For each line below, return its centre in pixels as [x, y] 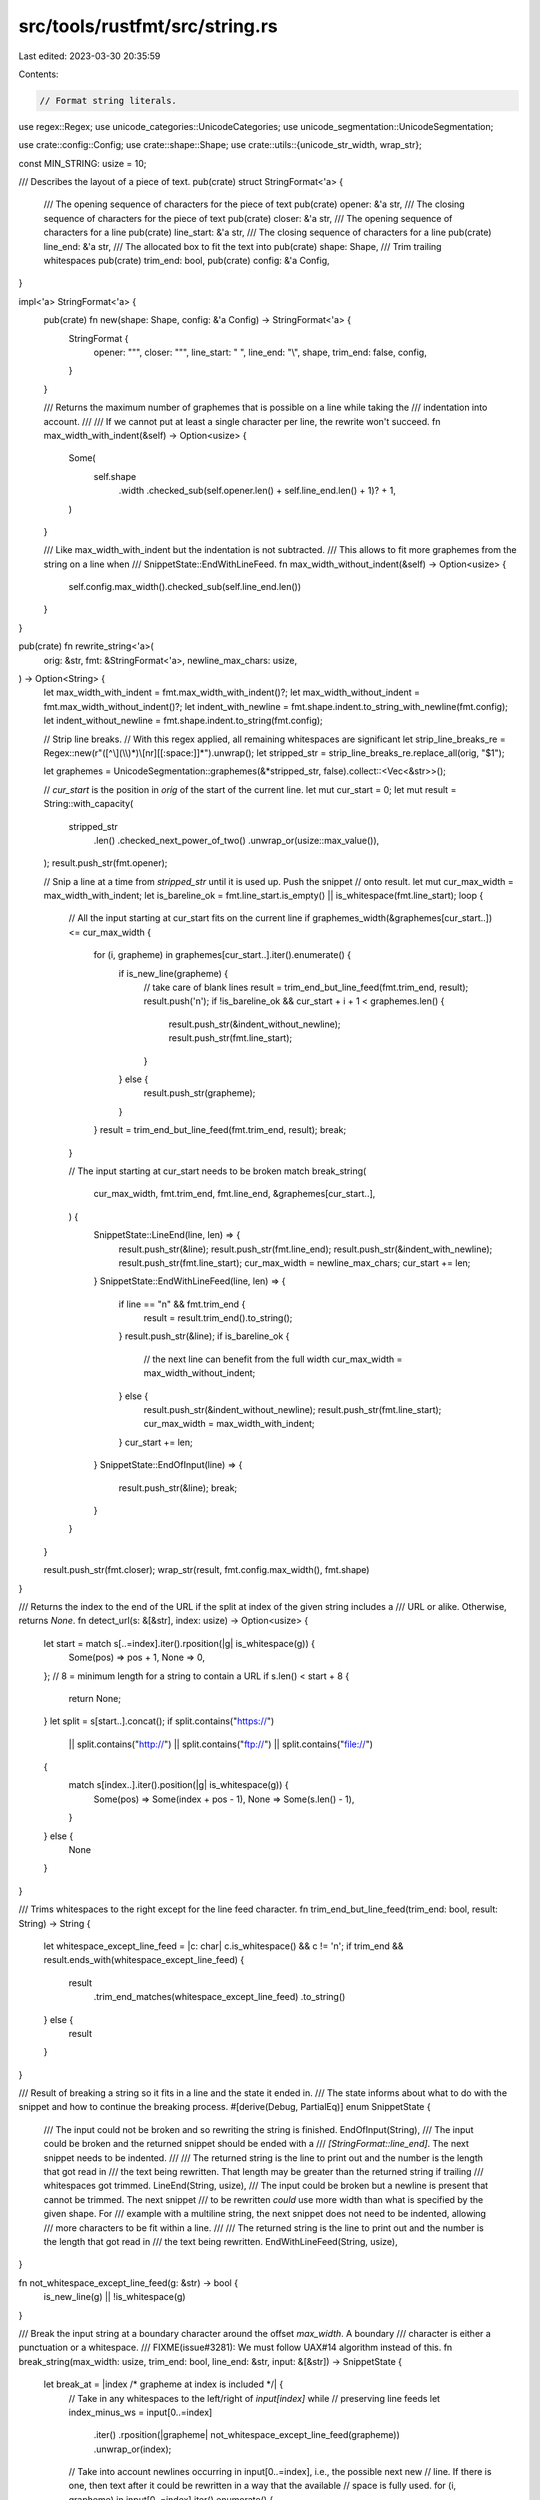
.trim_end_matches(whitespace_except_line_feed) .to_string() [219, 1997]
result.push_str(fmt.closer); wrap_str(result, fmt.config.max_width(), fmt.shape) [206, 1570]
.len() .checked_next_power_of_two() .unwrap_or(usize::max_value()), [236, 840]
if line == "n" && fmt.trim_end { [182, 1304]
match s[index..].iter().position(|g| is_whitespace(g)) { [178, 1785]
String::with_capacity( [88, 804]
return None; [95, 1698]
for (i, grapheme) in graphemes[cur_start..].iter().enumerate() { [222, 955]
